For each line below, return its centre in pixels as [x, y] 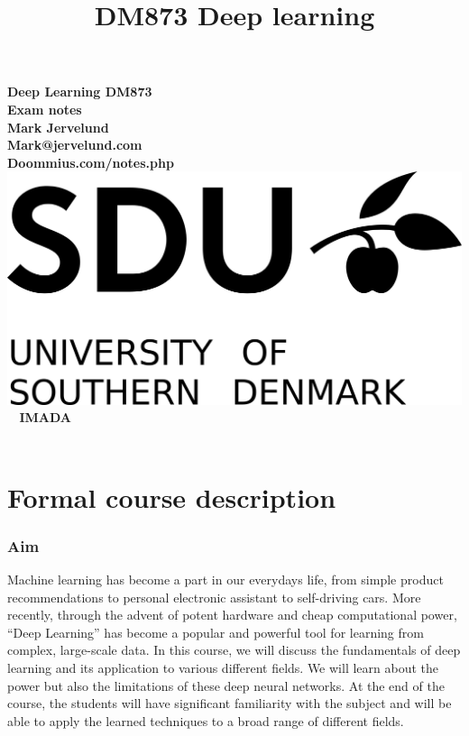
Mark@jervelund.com [75, 145]
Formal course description [172, 497]
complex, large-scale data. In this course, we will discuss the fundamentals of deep [234, 650]
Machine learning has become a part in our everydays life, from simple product [225, 580]
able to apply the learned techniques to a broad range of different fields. [206, 720]
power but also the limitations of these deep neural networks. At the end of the [226, 685]
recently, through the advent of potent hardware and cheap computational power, [232, 615]
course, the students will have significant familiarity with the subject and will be [230, 703]
